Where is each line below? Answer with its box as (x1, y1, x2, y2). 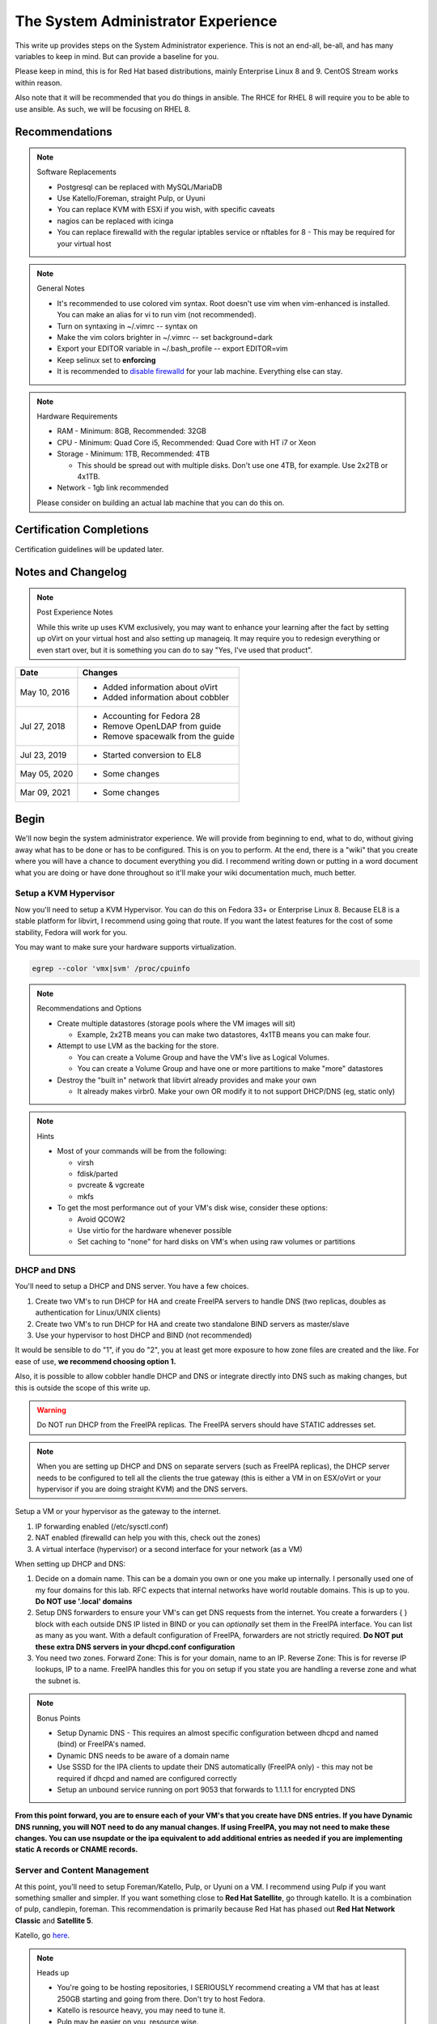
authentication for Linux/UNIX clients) (35, 1308, 161, 1317)
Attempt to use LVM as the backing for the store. (57, 1041, 219, 1051)
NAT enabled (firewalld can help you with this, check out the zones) (35, 1533, 261, 1542)
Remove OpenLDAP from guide (102, 721, 222, 732)
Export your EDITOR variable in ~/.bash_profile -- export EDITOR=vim (57, 344, 289, 354)
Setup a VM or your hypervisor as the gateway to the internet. (15, 1507, 222, 1516)
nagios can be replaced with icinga (57, 215, 174, 226)
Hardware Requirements (36, 411, 118, 421)
